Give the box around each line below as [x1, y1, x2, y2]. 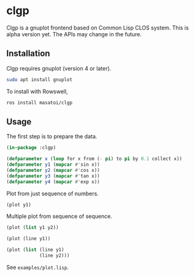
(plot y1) [6, 201, 32, 208]
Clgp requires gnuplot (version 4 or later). [6, 64, 112, 72]
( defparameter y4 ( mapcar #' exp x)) [6, 179, 100, 185]
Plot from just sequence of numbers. [6, 190, 99, 197]
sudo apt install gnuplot [6, 76, 72, 83]
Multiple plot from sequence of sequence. [6, 213, 112, 220]
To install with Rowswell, [6, 87, 69, 95]
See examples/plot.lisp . [6, 263, 69, 271]
